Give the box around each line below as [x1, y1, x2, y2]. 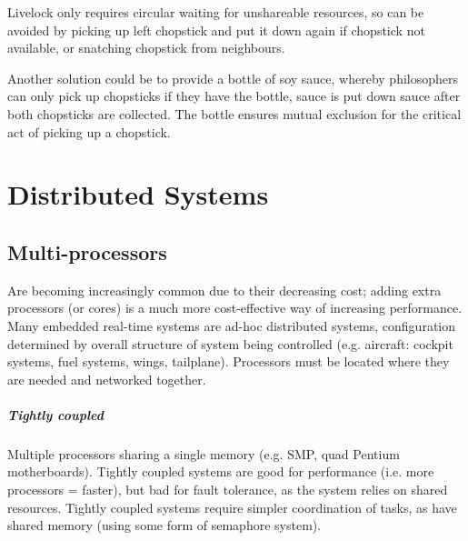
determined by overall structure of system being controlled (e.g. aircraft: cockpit [7, 334, 453, 353]
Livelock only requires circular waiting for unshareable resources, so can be [7, 3, 424, 21]
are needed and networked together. [7, 369, 206, 388]
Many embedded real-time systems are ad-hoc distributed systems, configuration [7, 316, 456, 335]
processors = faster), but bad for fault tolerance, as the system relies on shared [7, 480, 448, 499]
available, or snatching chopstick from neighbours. [7, 38, 285, 57]
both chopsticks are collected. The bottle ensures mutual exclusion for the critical [7, 104, 462, 123]
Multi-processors [7, 237, 167, 265]
